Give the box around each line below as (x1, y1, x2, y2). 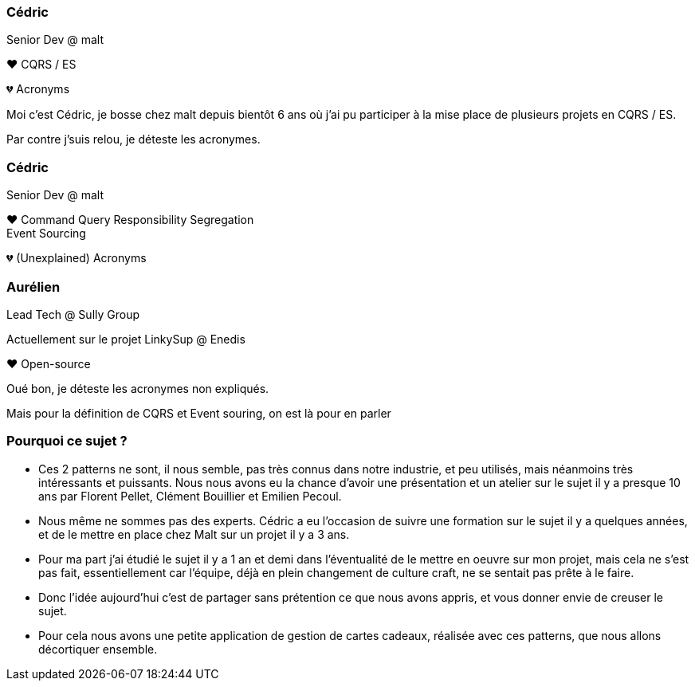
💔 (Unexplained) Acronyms (6, 251, 147, 265)
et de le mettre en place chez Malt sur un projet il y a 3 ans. (38, 527, 350, 541)
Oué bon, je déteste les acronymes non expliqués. (6, 381, 269, 395)
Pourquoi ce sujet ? (6, 433, 128, 449)
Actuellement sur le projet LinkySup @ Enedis (6, 332, 245, 346)
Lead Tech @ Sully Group (6, 307, 140, 321)
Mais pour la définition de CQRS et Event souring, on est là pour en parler (6, 406, 391, 420)
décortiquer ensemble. (38, 642, 158, 656)
